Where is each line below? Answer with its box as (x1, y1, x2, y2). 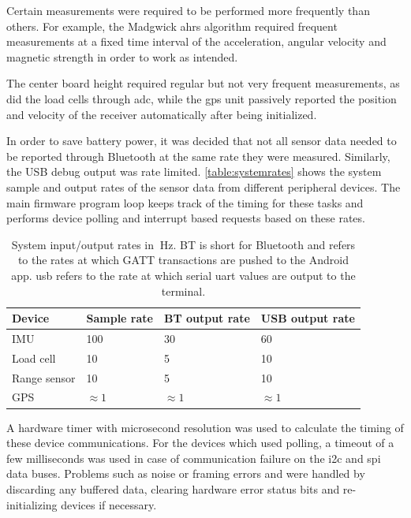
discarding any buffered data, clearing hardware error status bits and (6, 480, 340, 497)
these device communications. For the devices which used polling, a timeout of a (6, 434, 394, 451)
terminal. (161, 282, 206, 299)
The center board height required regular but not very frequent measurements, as (6, 75, 400, 91)
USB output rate (260, 310, 355, 326)
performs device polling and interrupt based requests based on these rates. (6, 210, 365, 226)
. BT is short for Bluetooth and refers (173, 236, 356, 252)
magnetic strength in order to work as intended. (6, 48, 238, 65)
